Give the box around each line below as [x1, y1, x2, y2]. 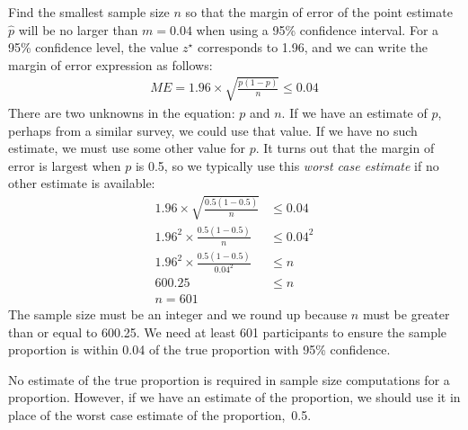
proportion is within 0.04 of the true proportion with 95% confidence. [8, 340, 391, 359]
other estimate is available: [8, 174, 155, 193]
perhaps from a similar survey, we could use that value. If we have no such [8, 121, 418, 139]
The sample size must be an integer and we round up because [8, 304, 348, 323]
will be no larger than [18, 20, 138, 39]
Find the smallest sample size [8, 3, 170, 21]
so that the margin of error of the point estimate [185, 3, 453, 21]
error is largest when [8, 156, 121, 175]
